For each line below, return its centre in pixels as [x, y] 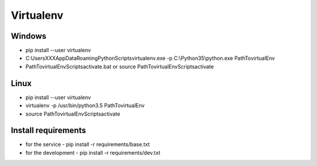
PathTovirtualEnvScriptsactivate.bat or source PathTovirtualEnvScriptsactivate [120, 66]
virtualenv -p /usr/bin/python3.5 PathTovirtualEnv [85, 106]
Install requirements [48, 131]
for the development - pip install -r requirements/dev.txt [93, 153]
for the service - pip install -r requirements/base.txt [87, 144]
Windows [28, 36]
